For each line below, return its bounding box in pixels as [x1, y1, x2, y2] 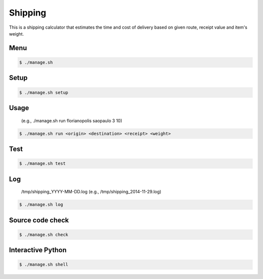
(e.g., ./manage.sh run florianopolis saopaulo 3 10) [21, 117, 123, 124]
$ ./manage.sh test [19, 161, 66, 167]
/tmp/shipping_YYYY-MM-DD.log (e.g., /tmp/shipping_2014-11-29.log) [21, 189, 162, 195]
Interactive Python [9, 246, 67, 254]
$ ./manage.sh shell [19, 262, 68, 267]
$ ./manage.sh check [19, 232, 68, 237]
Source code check [9, 216, 69, 224]
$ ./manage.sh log [19, 202, 63, 207]
